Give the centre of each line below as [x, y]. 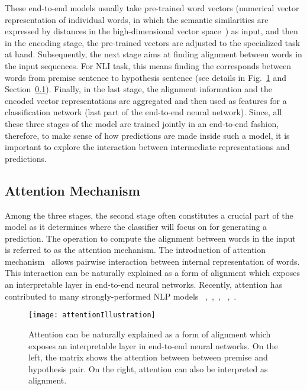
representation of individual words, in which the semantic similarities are [137, 19]
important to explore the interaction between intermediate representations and [147, 147]
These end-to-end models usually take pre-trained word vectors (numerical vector [152, 8]
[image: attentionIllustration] [92, 315]
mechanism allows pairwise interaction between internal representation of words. [152, 261]
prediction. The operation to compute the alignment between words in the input [150, 238]
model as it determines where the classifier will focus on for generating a [136, 227]
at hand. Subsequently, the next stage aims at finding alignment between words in [153, 54]
